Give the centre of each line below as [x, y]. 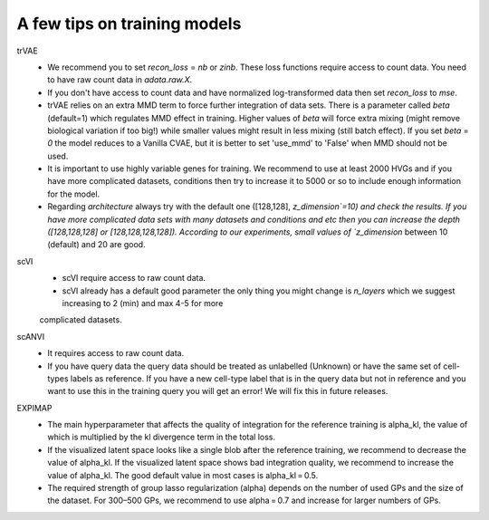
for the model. [74, 194]
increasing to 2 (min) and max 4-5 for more [143, 303]
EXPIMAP [34, 408]
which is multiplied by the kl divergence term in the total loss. [162, 437]
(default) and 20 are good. [96, 245]
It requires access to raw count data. [116, 353]
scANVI [31, 336]
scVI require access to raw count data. [134, 278]
